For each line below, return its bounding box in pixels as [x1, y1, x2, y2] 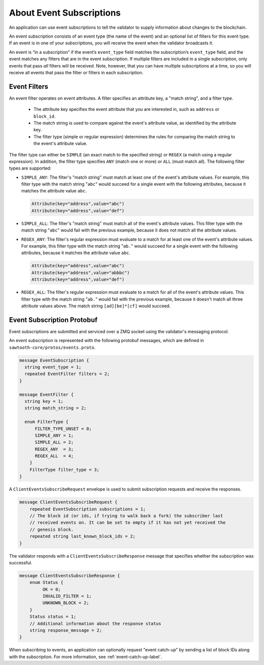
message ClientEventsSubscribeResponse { [19, 573, 120, 579]
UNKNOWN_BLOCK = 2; [42, 600, 89, 606]
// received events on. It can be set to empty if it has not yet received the [29, 520, 226, 525]
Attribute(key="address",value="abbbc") [31, 270, 130, 276]
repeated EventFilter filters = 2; [24, 371, 110, 377]
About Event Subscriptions [9, 7, 121, 18]
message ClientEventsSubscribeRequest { [19, 499, 117, 505]
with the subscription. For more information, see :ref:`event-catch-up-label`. [9, 654, 162, 660]
